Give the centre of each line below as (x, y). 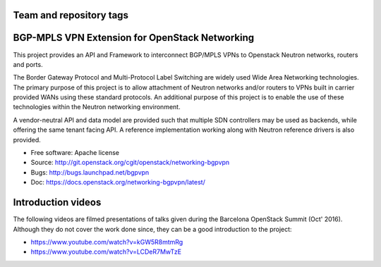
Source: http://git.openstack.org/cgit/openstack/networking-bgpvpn (130, 163)
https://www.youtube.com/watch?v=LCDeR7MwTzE (106, 252)
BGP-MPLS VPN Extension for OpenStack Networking (134, 38)
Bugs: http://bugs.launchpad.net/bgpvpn (90, 172)
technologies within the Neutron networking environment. (97, 107)
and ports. (28, 64)
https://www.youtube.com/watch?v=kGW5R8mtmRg (107, 242)
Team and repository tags (71, 15)
